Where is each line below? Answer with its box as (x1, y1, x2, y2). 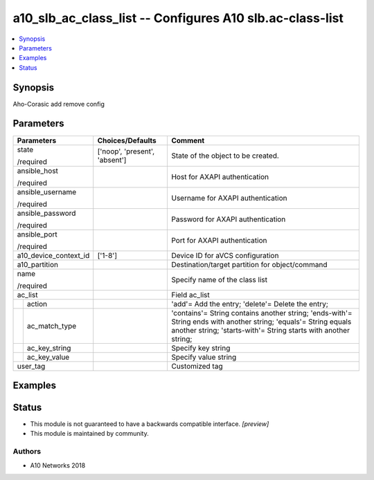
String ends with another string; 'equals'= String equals (170, 317, 352, 326)
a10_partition (17, 259, 59, 269)
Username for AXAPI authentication (170, 193, 287, 203)
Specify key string (170, 343, 231, 353)
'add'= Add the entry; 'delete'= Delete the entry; (170, 299, 329, 308)
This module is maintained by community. (30, 430, 149, 438)
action (26, 299, 48, 308)
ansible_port (17, 229, 58, 239)
